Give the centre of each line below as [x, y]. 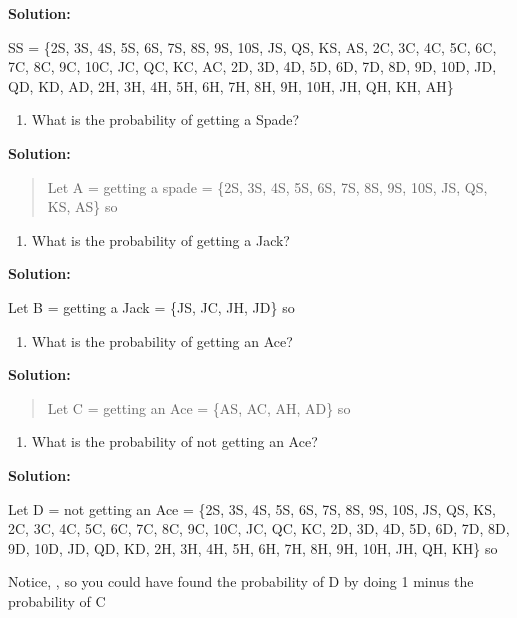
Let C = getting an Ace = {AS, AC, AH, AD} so [199, 407]
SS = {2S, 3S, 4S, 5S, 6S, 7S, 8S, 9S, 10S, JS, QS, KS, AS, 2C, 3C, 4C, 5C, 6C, [252, 46]
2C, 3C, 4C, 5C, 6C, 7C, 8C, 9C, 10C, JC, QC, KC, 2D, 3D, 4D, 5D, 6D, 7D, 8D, [259, 528]
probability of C [57, 600]
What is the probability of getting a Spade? [165, 119]
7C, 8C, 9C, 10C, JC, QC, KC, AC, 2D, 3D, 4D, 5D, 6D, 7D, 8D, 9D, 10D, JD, [252, 66]
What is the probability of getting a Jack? [160, 239]
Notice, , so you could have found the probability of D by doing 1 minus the [241, 581]
